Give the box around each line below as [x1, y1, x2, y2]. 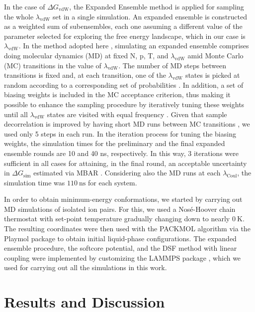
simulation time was [4, 177, 65, 187]
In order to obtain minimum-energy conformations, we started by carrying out [4, 194, 243, 204]
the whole [4, 11, 34, 21]
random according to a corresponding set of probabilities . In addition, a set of [4, 79, 244, 90]
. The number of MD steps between [118, 60, 227, 70]
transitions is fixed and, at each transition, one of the [4, 70, 166, 80]
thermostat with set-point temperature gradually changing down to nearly [4, 213, 230, 224]
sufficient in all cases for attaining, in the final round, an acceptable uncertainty [4, 157, 247, 168]
